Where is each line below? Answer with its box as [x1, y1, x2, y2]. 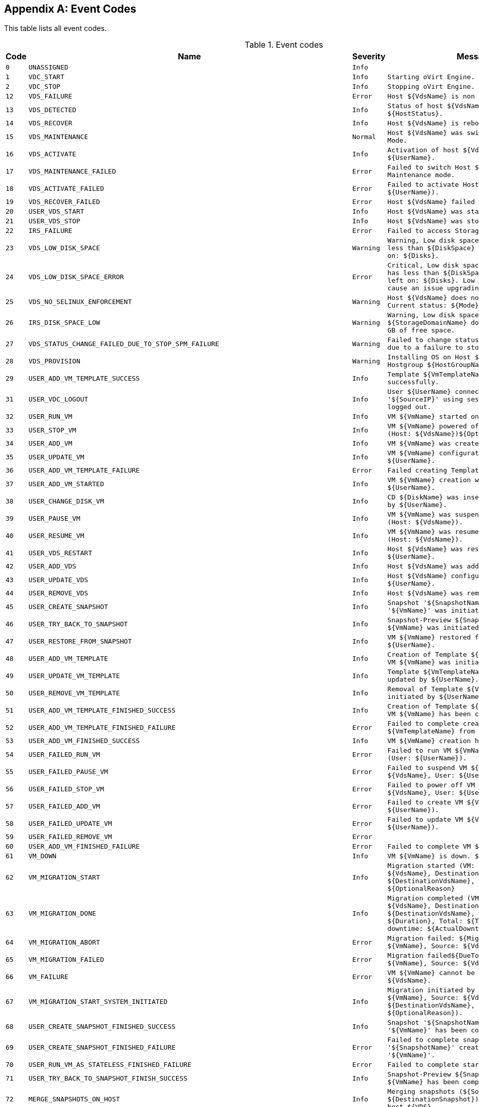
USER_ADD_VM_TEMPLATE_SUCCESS [28, 374, 140, 382]
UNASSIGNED [28, 63, 69, 72]
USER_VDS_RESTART [28, 549, 92, 557]
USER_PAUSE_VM [28, 514, 81, 522]
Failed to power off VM [387, 781, 475, 789]
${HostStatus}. [387, 110, 443, 118]
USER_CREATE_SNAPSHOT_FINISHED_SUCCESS [28, 1022, 176, 1030]
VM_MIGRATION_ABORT [28, 938, 100, 946]
